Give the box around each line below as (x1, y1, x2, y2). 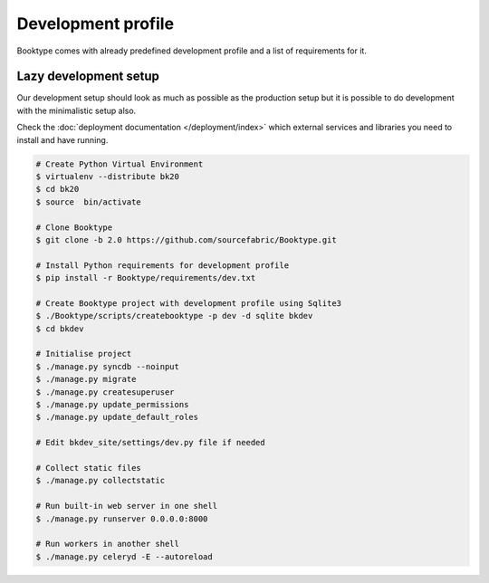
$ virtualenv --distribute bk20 (35, 172, 180, 181)
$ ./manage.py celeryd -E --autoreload (35, 551, 213, 561)
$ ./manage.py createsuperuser (35, 387, 176, 397)
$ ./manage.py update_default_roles (35, 412, 199, 423)
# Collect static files (35, 463, 142, 473)
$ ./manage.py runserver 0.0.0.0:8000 (35, 513, 208, 524)
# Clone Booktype (35, 222, 113, 233)
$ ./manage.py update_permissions (35, 399, 189, 410)
